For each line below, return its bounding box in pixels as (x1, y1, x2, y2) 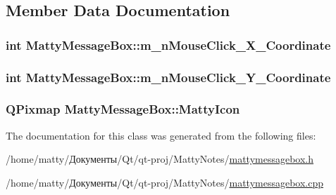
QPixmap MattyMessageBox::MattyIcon (6, 100, 240, 118)
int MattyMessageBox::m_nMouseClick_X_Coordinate (6, 36, 331, 53)
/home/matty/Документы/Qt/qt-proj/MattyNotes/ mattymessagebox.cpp (6, 175, 324, 189)
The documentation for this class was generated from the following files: (6, 128, 316, 142)
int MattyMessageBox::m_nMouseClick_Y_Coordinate (6, 68, 331, 86)
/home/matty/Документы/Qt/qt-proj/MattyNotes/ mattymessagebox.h (6, 152, 314, 166)
